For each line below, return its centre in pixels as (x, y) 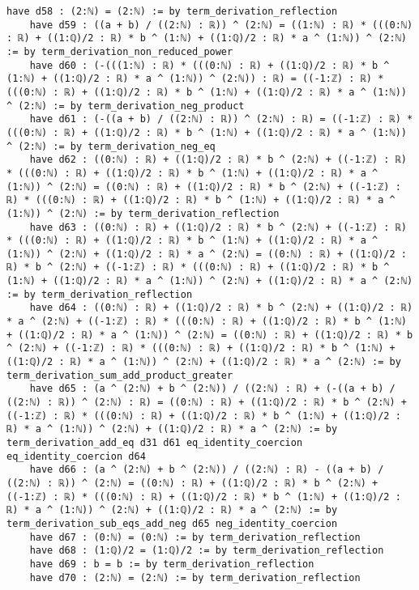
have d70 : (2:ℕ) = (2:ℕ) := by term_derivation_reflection (195, 577)
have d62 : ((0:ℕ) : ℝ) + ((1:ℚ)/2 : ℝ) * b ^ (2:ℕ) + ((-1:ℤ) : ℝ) (218, 160)
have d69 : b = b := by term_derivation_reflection (172, 564)
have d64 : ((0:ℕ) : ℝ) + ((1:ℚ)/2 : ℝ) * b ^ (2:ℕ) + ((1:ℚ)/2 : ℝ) (221, 308)
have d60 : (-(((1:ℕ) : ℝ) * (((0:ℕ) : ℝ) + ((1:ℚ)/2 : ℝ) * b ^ (209, 65)
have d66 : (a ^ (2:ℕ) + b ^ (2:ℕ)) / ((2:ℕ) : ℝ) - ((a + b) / (207, 470)
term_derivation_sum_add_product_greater (120, 375)
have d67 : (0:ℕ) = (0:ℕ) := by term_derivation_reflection (195, 537)
